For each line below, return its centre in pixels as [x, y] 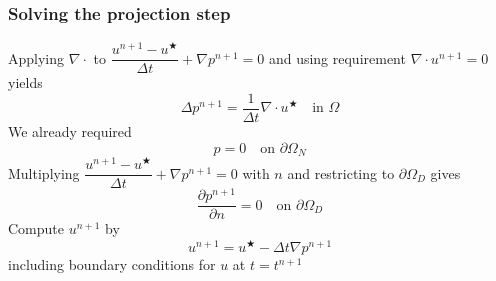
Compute [36, 228]
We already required [70, 131]
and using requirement [337, 57]
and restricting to [341, 172]
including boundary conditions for [112, 264]
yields [25, 82]
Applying [36, 57]
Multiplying [44, 172]
